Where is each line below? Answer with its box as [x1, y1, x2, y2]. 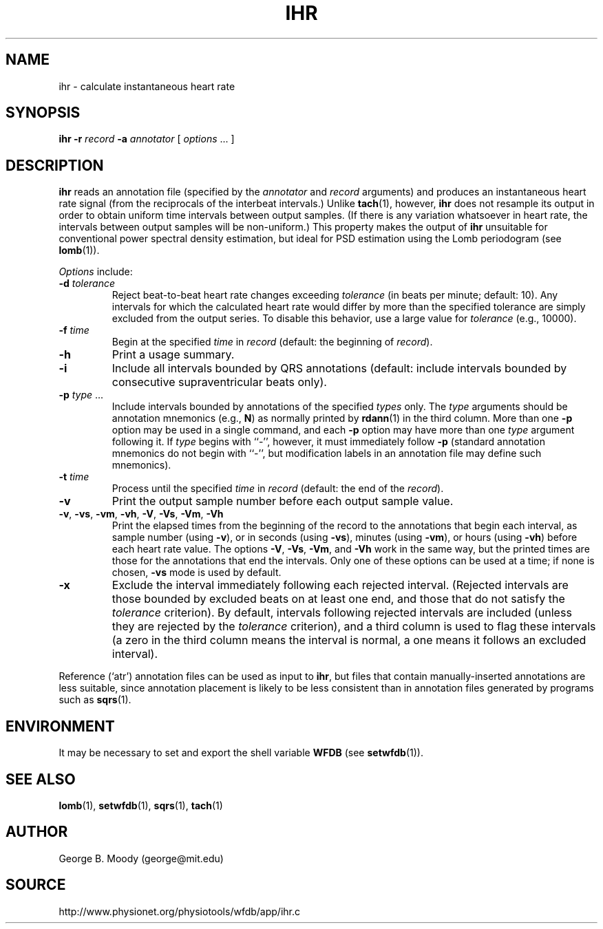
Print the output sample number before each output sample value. [112, 494, 454, 509]
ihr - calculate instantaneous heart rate [59, 80, 235, 92]
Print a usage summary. [112, 348, 235, 362]
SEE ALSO [6, 770, 76, 788]
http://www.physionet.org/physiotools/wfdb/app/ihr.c [59, 905, 301, 917]
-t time [59, 471, 89, 483]
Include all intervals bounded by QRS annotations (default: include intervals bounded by [112, 361, 567, 376]
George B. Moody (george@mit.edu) [59, 852, 224, 864]
